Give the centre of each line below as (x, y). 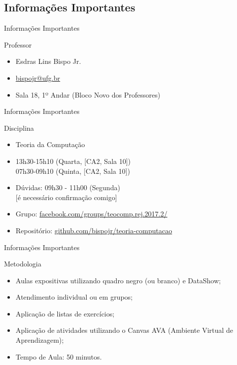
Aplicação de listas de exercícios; (65, 313)
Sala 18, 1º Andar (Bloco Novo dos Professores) (88, 94)
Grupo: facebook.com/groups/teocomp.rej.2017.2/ (92, 214)
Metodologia (23, 264)
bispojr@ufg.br (38, 78)
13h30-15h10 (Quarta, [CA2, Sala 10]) (73, 161)
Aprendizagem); (40, 340)
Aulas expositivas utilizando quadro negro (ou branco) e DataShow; (118, 280)
